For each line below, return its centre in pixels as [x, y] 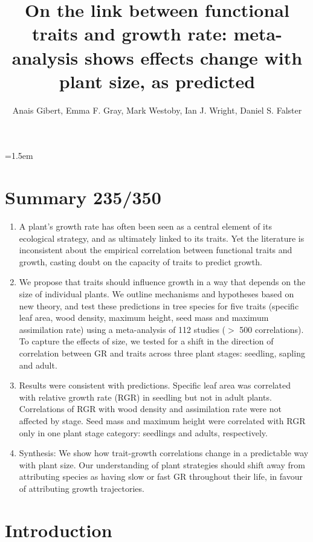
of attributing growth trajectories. [82, 488]
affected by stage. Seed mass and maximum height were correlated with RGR [162, 420]
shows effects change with [194, 57]
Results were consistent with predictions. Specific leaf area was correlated [155, 385]
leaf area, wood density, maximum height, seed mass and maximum [144, 318]
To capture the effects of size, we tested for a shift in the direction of [146, 341]
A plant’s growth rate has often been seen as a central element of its [145, 226]
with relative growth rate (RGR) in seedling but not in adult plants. [145, 397]
